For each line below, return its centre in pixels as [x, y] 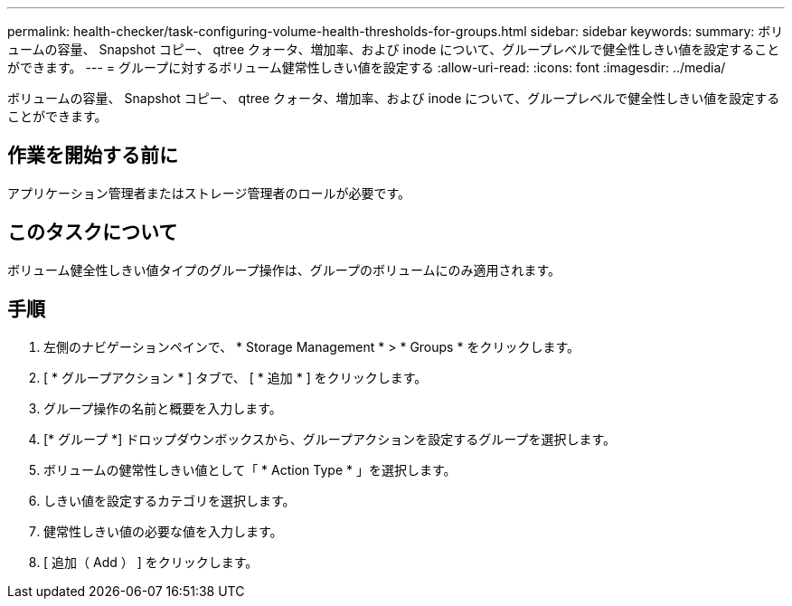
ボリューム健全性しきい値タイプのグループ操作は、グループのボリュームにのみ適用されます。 [284, 270]
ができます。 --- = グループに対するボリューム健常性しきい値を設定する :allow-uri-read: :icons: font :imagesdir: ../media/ [367, 67]
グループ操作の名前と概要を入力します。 [163, 408]
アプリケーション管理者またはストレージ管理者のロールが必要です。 [209, 193]
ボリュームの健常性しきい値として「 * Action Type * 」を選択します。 [250, 469]
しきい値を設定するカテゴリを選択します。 [170, 500]
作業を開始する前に [93, 156]
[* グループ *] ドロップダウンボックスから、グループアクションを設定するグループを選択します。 [330, 439]
